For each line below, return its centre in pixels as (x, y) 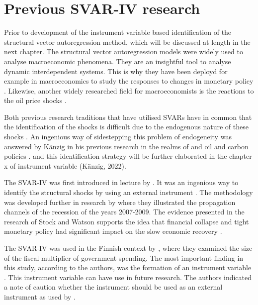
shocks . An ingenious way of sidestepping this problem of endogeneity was (118, 137)
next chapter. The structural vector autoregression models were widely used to (124, 51)
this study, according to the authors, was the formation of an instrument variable (128, 267)
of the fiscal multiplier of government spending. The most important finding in (124, 257)
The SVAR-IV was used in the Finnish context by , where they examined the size (128, 248)
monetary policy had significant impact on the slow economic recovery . (113, 231)
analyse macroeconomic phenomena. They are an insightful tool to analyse (118, 61)
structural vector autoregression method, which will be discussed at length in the (127, 42)
